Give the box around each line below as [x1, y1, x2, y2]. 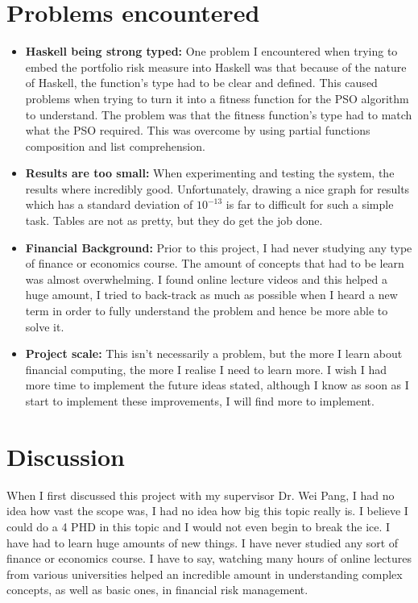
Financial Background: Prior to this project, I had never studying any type [25, 239, 412, 256]
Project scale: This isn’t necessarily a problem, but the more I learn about [25, 345, 403, 362]
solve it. [25, 318, 64, 335]
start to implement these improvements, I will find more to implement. [25, 393, 375, 409]
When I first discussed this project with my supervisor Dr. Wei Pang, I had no [6, 486, 395, 503]
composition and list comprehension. [25, 137, 205, 154]
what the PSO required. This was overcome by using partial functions [25, 122, 370, 139]
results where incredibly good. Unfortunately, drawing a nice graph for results [25, 180, 410, 197]
